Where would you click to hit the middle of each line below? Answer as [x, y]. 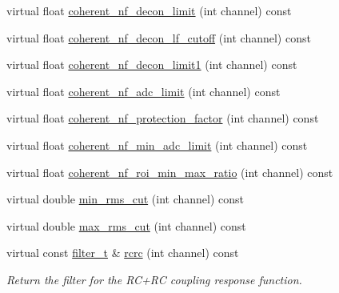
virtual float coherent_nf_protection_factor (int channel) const [163, 118]
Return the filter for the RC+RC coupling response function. [154, 279]
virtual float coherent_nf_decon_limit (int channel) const [149, 10]
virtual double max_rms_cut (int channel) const [126, 225]
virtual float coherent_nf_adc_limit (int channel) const [144, 91]
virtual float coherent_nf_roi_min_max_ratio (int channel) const [170, 172]
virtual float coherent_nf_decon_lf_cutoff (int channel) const [159, 37]
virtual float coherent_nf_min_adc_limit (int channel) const [157, 144]
